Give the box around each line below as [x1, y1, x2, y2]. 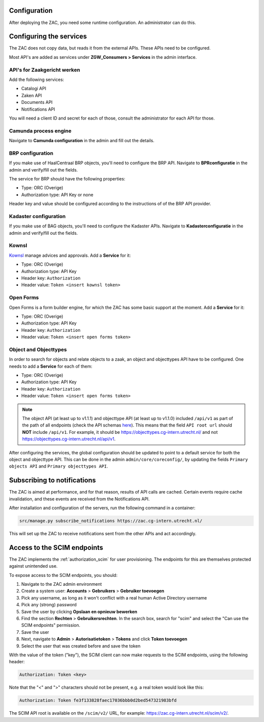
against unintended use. [9, 563, 58, 569]
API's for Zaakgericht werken [9, 66, 80, 73]
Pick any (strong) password [21, 602, 77, 608]
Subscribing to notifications [9, 476, 96, 485]
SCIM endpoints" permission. [21, 622, 81, 628]
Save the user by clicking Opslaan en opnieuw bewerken [21, 608, 137, 615]
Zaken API [21, 92, 42, 98]
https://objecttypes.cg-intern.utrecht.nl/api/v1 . [22, 436, 116, 442]
